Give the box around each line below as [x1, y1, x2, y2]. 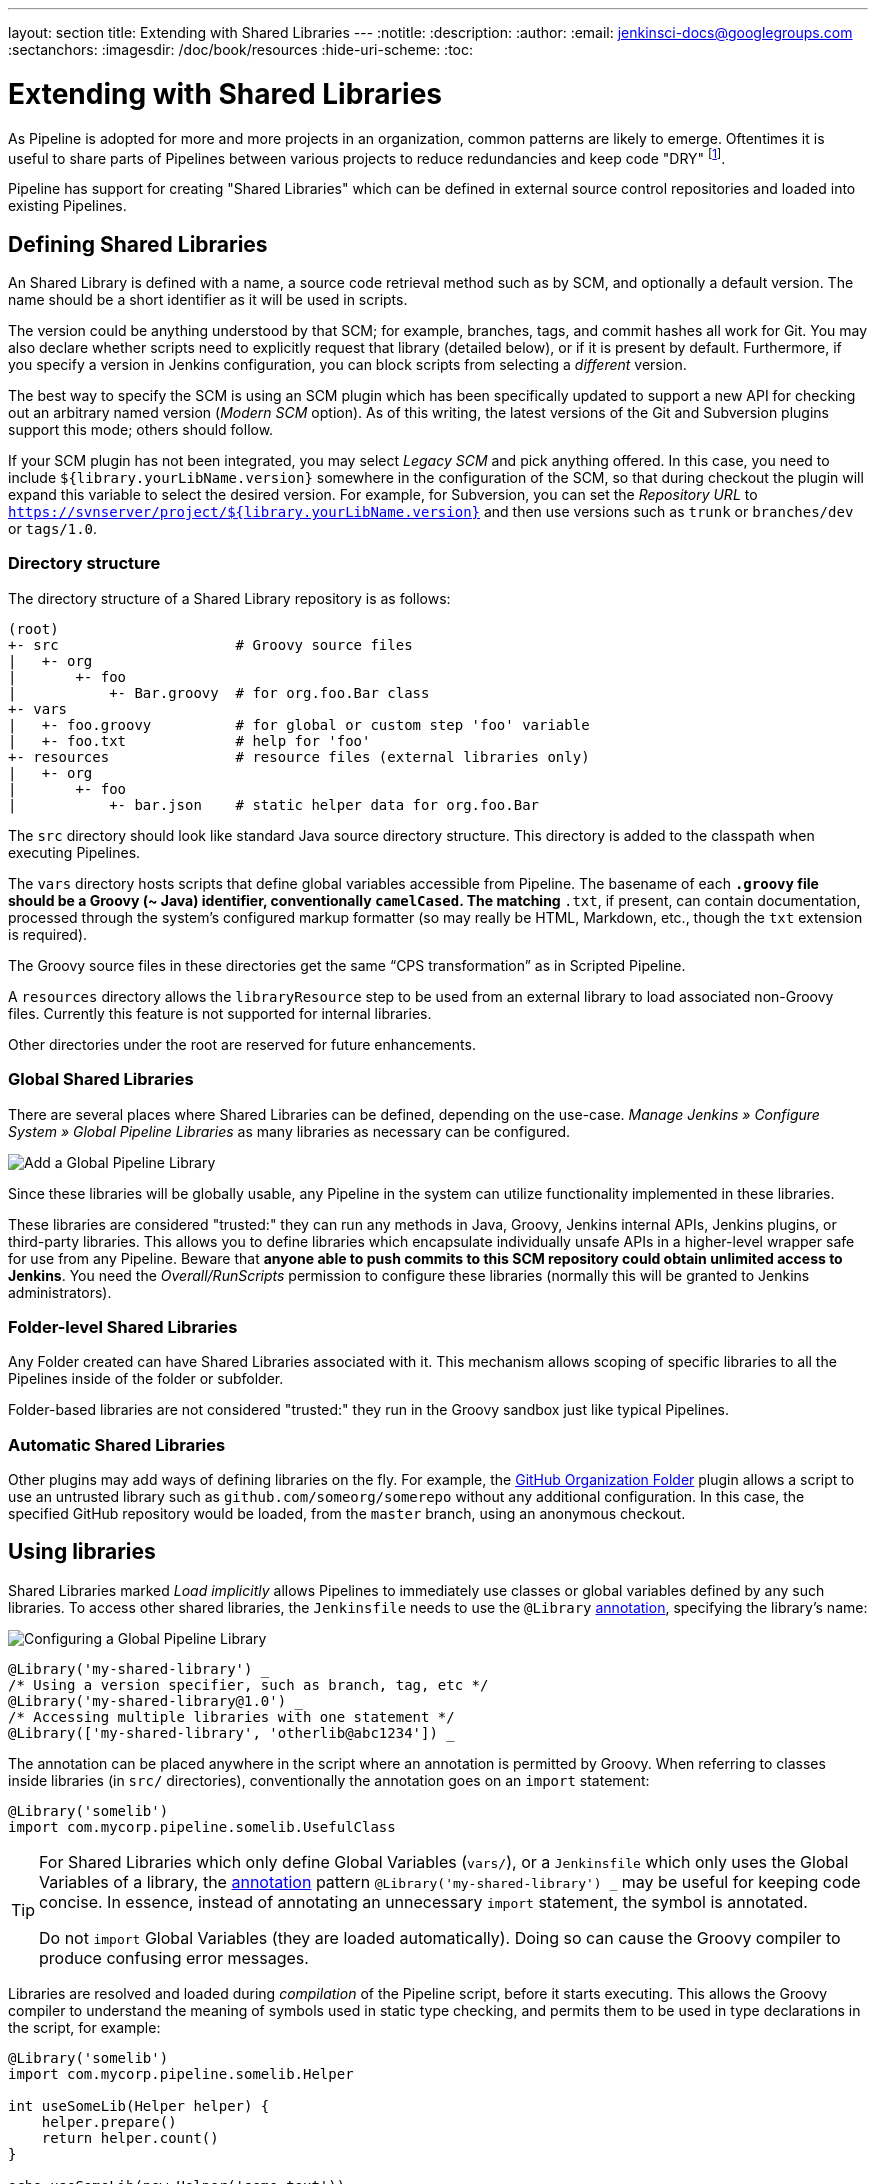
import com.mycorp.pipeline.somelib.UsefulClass [8, 1818, 396, 1835]
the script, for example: [8, 2018, 161, 2036]
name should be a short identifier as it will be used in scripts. [8, 291, 408, 308]
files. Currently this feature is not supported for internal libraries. [8, 1004, 432, 1022]
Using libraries [8, 1539, 156, 1565]
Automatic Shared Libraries [8, 1434, 226, 1455]
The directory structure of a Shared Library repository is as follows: [8, 589, 451, 607]
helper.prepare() [41, 2113, 177, 2130]
